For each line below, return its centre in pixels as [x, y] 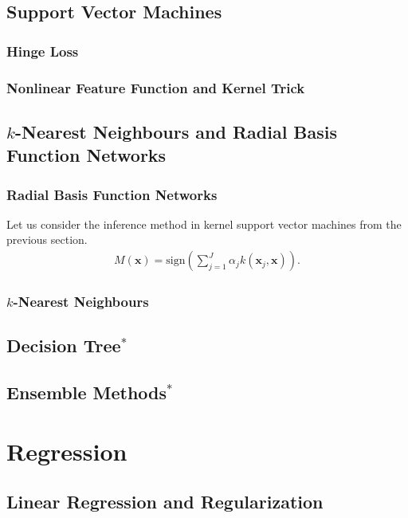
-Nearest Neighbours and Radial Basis [176, 131]
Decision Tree [64, 345]
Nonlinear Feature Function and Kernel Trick [156, 87]
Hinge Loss [43, 51]
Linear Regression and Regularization [165, 502]
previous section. [47, 239]
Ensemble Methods [87, 392]
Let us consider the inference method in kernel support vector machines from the [204, 224]
